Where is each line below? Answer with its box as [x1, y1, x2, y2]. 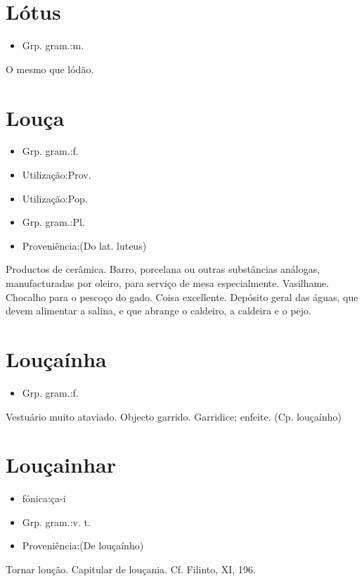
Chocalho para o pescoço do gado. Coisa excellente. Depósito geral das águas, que [6, 289, 358, 304]
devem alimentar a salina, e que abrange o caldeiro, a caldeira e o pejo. [6, 303, 311, 318]
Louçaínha [6, 344, 107, 373]
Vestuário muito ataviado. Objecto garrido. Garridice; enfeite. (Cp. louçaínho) [6, 409, 342, 423]
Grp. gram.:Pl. [22, 215, 85, 229]
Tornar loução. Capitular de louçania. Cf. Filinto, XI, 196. [6, 562, 256, 576]
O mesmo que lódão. [6, 61, 94, 76]
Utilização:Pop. [22, 191, 88, 205]
